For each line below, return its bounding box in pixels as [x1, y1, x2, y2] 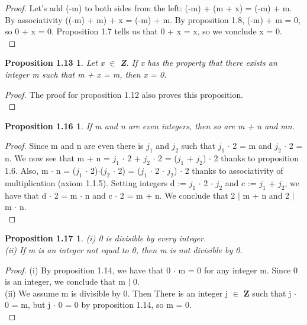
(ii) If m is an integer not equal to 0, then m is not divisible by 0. [5, 243, 243, 256]
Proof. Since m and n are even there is [5, 139, 144, 152]
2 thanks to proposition [214, 152, 299, 164]
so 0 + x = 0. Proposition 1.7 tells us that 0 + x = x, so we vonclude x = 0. [5, 25, 282, 37]
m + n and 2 [243, 189, 290, 201]
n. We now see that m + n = [5, 152, 110, 164]
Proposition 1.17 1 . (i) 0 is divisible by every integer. [5, 232, 206, 244]
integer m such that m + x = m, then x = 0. [5, 68, 167, 80]
